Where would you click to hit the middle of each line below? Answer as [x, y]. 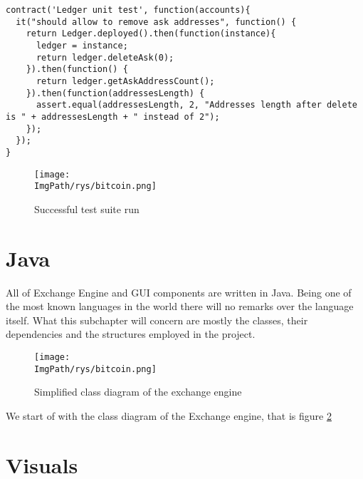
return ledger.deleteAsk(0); [105, 57]
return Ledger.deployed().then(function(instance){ [151, 34]
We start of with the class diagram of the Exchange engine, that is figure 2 [169, 415]
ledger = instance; [82, 45]
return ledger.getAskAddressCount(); [125, 81]
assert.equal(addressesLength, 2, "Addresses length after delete [196, 105]
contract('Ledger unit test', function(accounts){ [128, 10]
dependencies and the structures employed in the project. [131, 334]
